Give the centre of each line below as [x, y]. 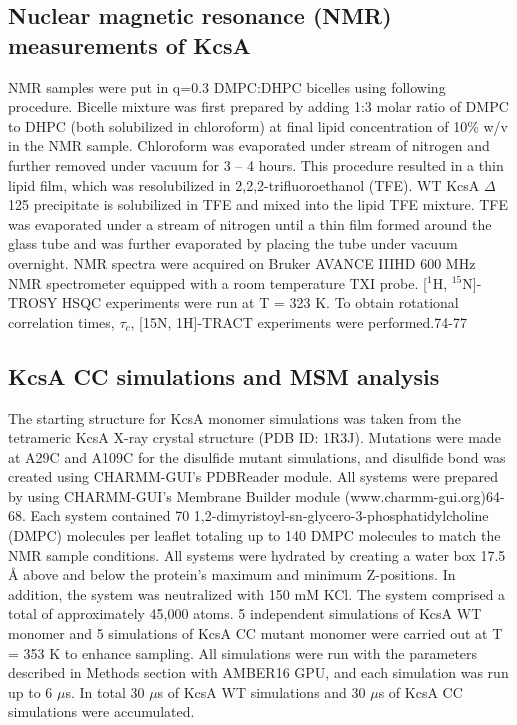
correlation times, [61, 321]
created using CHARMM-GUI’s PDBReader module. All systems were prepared [253, 476]
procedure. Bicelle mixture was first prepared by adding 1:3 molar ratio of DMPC [258, 106]
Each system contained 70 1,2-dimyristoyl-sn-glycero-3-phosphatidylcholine [259, 515]
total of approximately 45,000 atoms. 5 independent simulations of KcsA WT [245, 613]
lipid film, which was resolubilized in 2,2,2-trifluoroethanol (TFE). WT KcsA [244, 184]
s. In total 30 [105, 691]
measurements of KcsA [129, 44]
